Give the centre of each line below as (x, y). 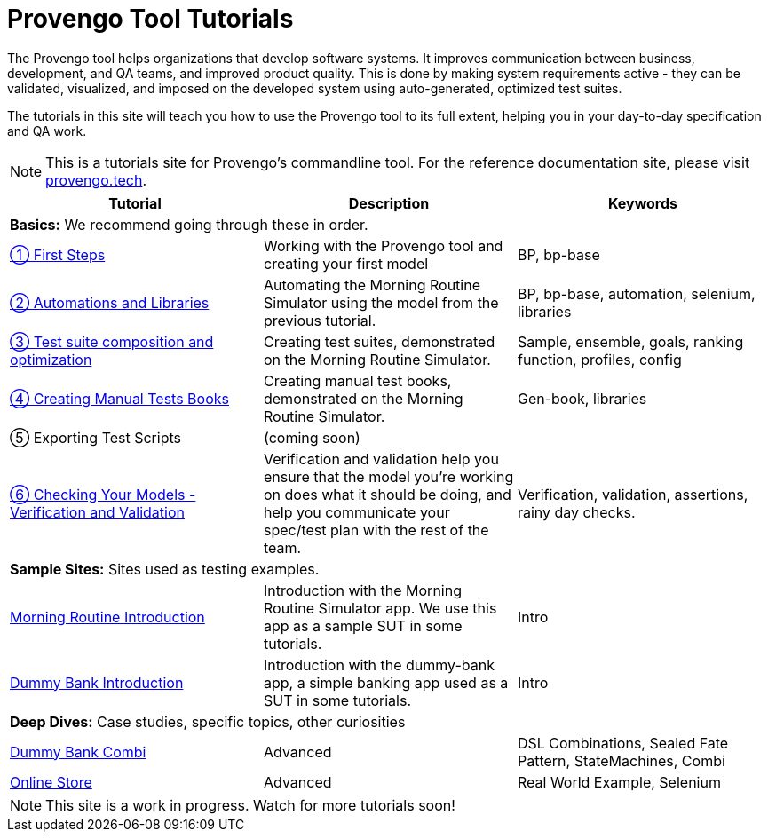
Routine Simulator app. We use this (380, 608)
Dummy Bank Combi (78, 752)
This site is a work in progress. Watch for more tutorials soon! (250, 805)
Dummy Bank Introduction (97, 682)
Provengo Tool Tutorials (150, 19)
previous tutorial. (320, 320)
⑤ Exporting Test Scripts (95, 437)
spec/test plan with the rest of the (376, 530)
